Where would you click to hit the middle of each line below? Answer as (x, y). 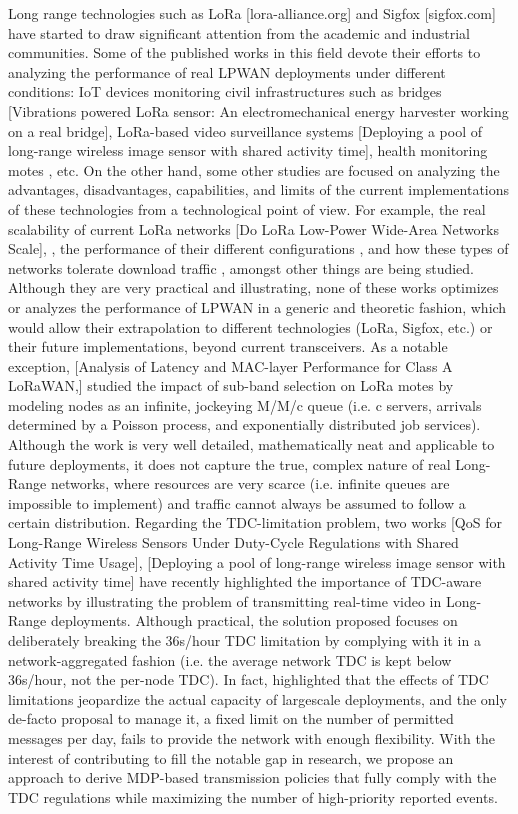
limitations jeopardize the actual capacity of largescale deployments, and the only (257, 698)
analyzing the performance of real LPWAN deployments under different (227, 71)
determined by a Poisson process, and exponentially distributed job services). (244, 424)
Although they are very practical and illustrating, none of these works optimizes (253, 287)
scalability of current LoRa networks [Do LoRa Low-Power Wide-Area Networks (253, 228)
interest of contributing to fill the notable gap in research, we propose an (231, 757)
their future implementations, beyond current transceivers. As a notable (228, 346)
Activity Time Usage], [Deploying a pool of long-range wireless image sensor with (257, 561)
